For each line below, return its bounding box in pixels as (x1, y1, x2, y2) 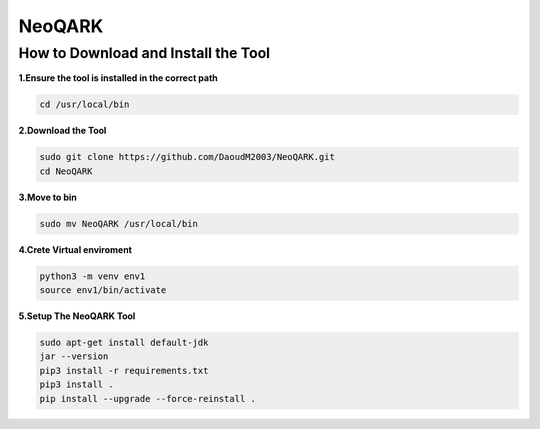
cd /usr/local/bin (39, 99, 130, 110)
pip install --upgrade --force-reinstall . (39, 393, 257, 404)
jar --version (39, 351, 109, 362)
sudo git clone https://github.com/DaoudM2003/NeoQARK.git (39, 151, 335, 163)
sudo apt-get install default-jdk (39, 337, 209, 349)
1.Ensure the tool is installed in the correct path (18, 72, 219, 84)
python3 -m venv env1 (39, 270, 146, 282)
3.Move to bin (18, 191, 77, 203)
